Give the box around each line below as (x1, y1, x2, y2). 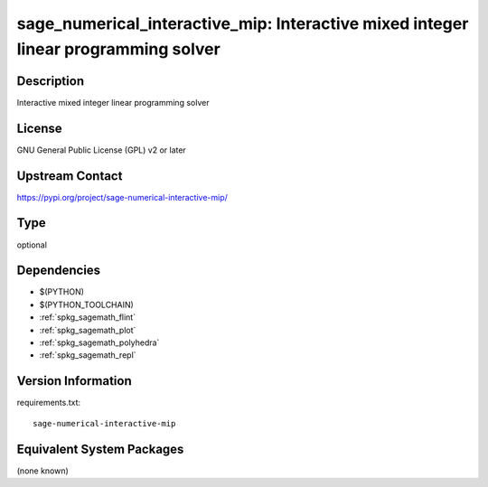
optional (16, 239, 47, 250)
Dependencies (16, 263, 101, 278)
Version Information (16, 373, 132, 389)
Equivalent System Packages (16, 441, 184, 456)
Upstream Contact (16, 168, 123, 183)
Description (16, 73, 85, 89)
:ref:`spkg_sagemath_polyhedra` (39, 337, 160, 348)
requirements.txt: (16, 398, 81, 408)
